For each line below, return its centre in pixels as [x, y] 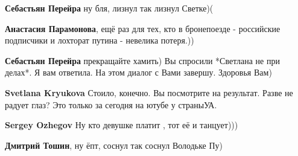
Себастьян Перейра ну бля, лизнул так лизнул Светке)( [109, 8]
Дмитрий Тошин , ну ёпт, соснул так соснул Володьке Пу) [114, 145]
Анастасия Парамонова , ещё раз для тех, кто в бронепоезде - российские [143, 28]
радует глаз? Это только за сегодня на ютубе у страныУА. [111, 104]
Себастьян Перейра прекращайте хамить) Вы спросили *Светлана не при [142, 60]
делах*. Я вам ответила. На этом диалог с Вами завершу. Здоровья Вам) [138, 72]
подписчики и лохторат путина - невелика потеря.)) [100, 40]
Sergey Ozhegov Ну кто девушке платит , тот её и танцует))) [122, 125]
